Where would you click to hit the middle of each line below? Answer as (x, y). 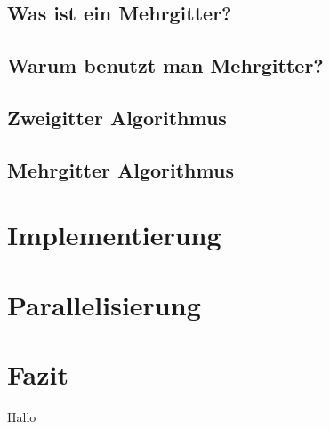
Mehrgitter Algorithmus (121, 169)
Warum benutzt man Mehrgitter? (165, 65)
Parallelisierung (104, 304)
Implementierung (114, 235)
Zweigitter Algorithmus (117, 117)
